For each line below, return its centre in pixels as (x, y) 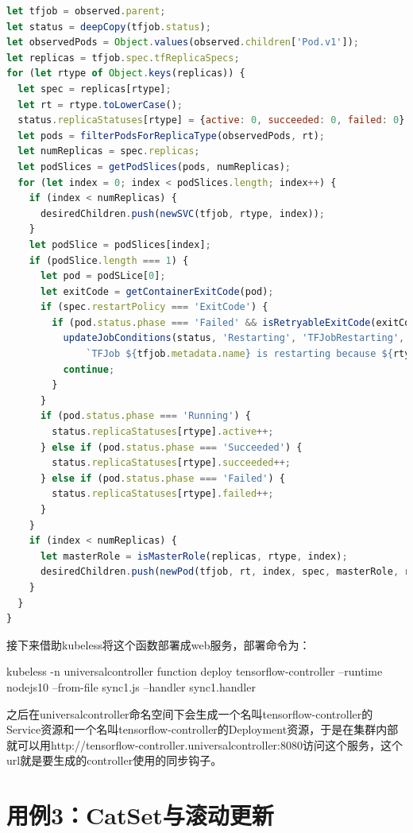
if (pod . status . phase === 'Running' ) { (145, 416)
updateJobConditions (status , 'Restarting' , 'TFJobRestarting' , (234, 338)
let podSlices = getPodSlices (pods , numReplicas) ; (154, 167)
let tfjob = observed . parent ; (86, 11)
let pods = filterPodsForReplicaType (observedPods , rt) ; (171, 136)
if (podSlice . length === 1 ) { (109, 260)
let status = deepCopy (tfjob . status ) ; (109, 27)
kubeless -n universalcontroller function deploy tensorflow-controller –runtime (195, 671)
